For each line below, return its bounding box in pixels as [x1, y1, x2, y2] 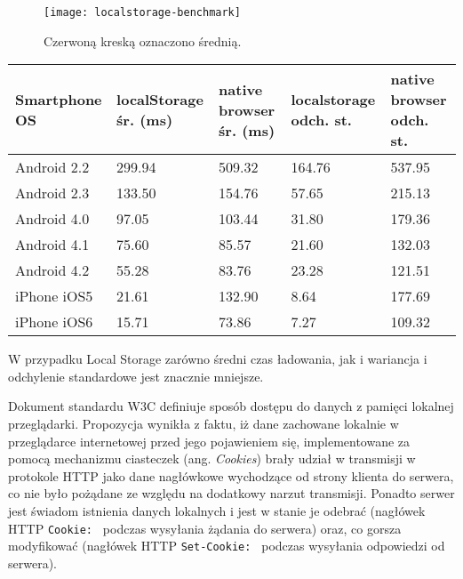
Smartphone [15, 89, 102, 110]
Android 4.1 [15, 234, 90, 255]
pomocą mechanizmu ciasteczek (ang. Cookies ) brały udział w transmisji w [8, 449, 416, 468]
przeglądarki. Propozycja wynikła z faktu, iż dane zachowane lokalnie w [8, 414, 399, 433]
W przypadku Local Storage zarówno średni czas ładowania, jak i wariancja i [8, 350, 427, 368]
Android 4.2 [15, 260, 90, 281]
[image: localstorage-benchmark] [44, 6, 241, 19]
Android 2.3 [15, 182, 90, 204]
